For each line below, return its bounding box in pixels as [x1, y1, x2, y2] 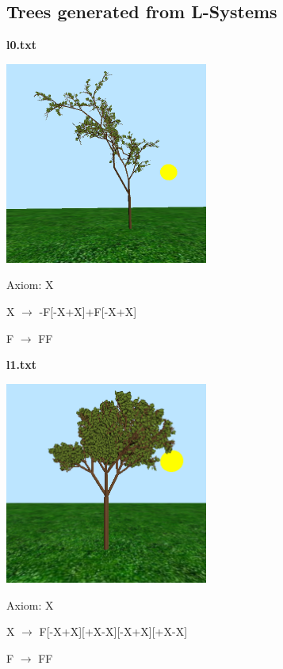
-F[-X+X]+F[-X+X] [39, 302, 137, 319]
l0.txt [6, 36, 36, 53]
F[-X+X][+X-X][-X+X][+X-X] [39, 623, 188, 640]
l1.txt [6, 356, 36, 373]
